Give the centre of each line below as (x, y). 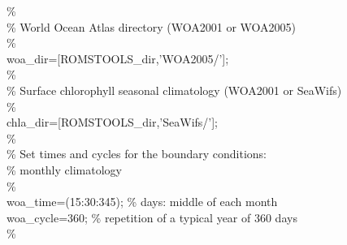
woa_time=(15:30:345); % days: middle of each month (142, 202)
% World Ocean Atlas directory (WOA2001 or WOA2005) (152, 26)
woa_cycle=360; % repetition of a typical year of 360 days (152, 217)
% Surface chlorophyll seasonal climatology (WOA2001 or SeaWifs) (174, 90)
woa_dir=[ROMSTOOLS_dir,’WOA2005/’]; (118, 58)
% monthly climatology (64, 169)
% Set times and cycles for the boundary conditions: (137, 154)
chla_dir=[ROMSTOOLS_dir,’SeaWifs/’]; (113, 122)
